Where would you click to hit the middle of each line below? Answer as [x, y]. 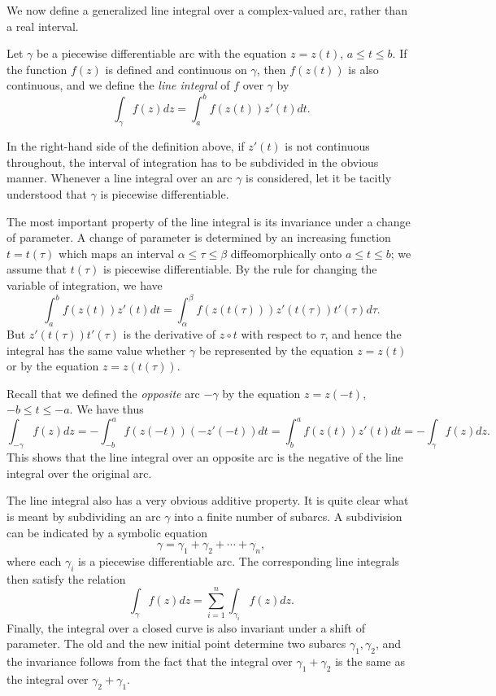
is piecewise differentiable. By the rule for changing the [240, 269]
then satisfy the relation [66, 578]
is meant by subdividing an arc [84, 516]
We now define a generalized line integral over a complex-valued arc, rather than [207, 10]
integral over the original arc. [79, 473]
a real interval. [43, 26]
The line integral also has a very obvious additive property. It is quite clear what [208, 500]
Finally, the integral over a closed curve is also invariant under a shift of [186, 627]
